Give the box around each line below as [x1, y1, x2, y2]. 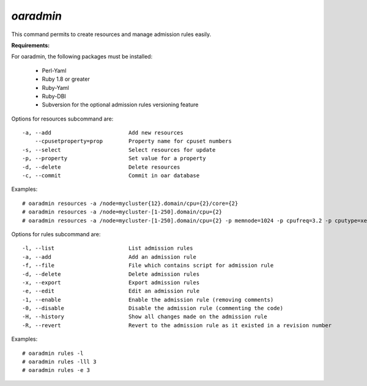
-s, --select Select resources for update [22, 146, 216, 153]
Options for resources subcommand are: [11, 115, 114, 122]
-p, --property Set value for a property [22, 155, 206, 162]
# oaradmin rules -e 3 [22, 367, 91, 374]
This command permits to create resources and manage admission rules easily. [11, 31, 212, 38]
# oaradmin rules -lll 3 [22, 358, 97, 365]
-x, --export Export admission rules [22, 279, 200, 286]
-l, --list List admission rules [22, 245, 193, 252]
